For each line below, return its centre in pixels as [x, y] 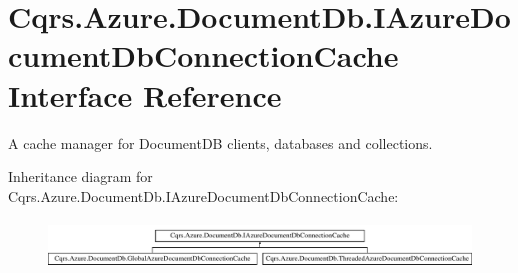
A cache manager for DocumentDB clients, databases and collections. [220, 142]
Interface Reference [145, 94]
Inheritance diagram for [80, 176]
